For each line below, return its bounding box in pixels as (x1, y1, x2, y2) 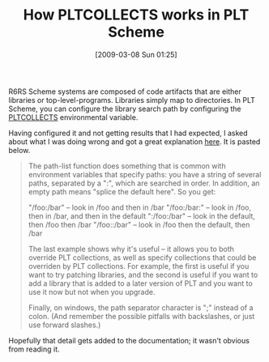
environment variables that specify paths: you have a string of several (28, 169, 262, 179)
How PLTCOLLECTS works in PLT (23, 6, 250, 24)
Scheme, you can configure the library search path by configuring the (8, 104, 241, 113)
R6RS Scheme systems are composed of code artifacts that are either (8, 87, 241, 96)
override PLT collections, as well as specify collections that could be (28, 253, 257, 262)
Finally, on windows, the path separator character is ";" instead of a (28, 302, 254, 313)
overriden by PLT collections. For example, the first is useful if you (28, 261, 250, 270)
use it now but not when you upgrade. (28, 287, 156, 296)
